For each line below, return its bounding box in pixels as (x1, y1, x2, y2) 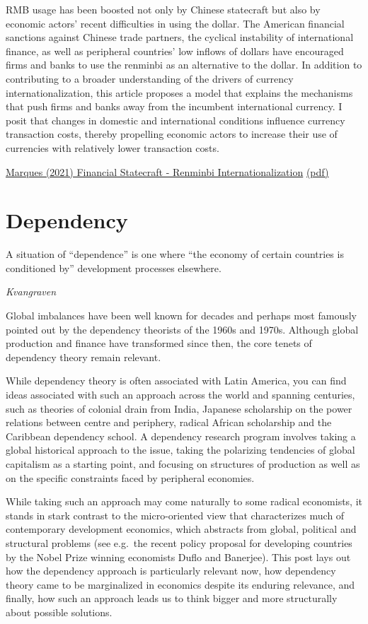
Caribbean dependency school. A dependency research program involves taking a (6, 428, 356, 443)
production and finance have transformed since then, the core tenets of (6, 336, 312, 351)
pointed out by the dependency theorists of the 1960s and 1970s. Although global (6, 322, 359, 336)
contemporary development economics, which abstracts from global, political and (6, 522, 357, 536)
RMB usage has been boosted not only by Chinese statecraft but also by (6, 2, 321, 16)
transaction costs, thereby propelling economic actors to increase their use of (6, 126, 338, 141)
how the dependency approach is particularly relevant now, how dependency (6, 563, 336, 578)
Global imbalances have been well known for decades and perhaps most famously (6, 308, 357, 323)
